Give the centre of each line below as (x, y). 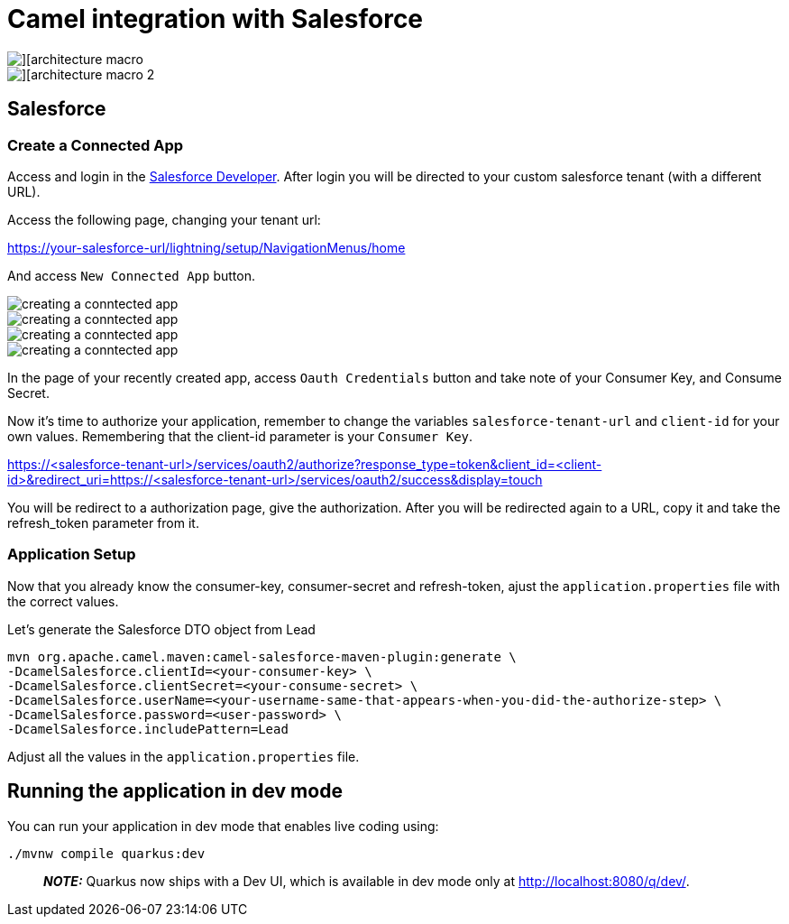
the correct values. (63, 601)
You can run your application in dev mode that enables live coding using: (223, 826)
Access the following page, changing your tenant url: (164, 219)
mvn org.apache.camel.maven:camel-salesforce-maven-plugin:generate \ (262, 656)
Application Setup (72, 554)
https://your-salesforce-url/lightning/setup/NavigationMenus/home (206, 247)
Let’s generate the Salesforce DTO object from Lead (161, 629)
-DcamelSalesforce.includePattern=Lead (148, 729)
